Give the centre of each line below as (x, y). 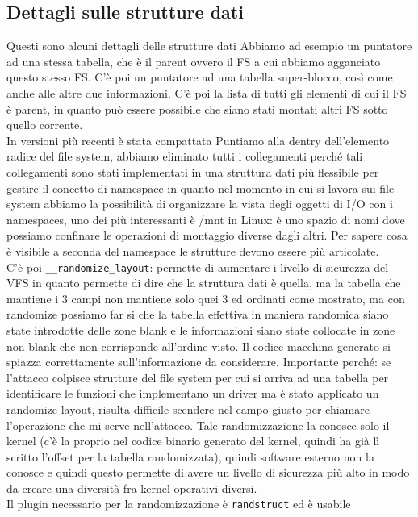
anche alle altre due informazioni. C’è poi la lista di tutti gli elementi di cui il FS (207, 92)
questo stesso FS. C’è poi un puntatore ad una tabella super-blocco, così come (200, 77)
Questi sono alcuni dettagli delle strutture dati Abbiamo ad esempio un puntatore (209, 46)
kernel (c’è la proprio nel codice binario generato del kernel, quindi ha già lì (193, 441)
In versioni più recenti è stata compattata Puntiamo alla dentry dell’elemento (198, 140)
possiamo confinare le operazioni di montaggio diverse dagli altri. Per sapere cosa (207, 235)
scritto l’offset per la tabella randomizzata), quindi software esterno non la (190, 456)
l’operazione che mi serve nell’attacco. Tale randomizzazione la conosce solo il (198, 425)
